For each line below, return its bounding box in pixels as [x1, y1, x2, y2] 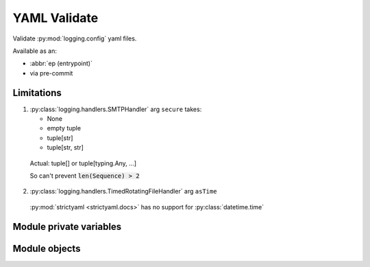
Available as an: [12, 47, 58, 55]
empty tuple [47, 124, 82, 132]
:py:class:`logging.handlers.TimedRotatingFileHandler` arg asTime [29, 187, 217, 196]
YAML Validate [12, 10, 99, 25]
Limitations [12, 86, 62, 99]
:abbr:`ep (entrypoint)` [29, 59, 92, 68]
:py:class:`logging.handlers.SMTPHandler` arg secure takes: [29, 105, 202, 113]
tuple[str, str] [47, 143, 84, 152]
